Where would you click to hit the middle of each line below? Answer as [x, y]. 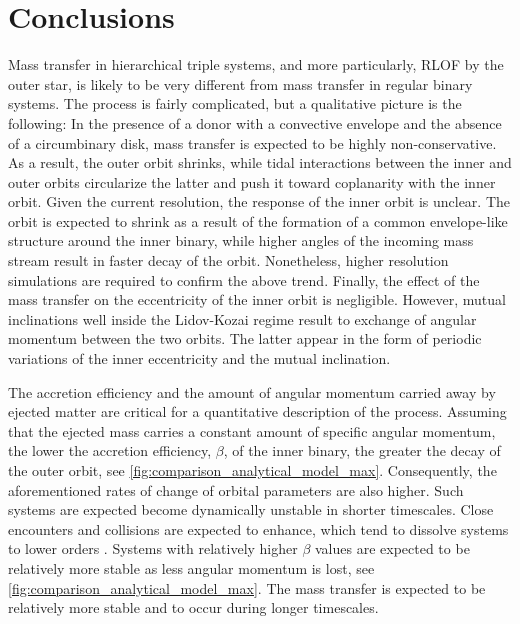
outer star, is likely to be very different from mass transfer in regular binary [240, 83]
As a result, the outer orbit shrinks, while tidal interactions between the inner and [260, 162]
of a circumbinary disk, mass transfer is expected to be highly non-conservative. [252, 142]
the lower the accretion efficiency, [110, 450]
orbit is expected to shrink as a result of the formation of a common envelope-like [258, 220]
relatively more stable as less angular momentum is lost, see [191, 567]
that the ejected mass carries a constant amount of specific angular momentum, [252, 430]
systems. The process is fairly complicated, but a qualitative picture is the [235, 103]
